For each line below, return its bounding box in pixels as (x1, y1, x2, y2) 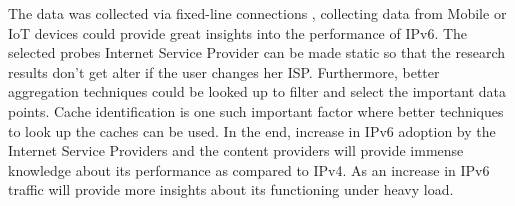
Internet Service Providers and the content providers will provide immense (8, 140, 464, 161)
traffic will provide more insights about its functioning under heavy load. (8, 179, 454, 200)
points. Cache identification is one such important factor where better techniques (8, 100, 504, 121)
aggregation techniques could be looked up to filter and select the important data (8, 81, 507, 102)
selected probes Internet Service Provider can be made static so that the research (8, 42, 506, 63)
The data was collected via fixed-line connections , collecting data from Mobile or (8, 3, 507, 23)
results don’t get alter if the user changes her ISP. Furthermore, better (8, 61, 440, 82)
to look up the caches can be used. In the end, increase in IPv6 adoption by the (8, 120, 496, 141)
